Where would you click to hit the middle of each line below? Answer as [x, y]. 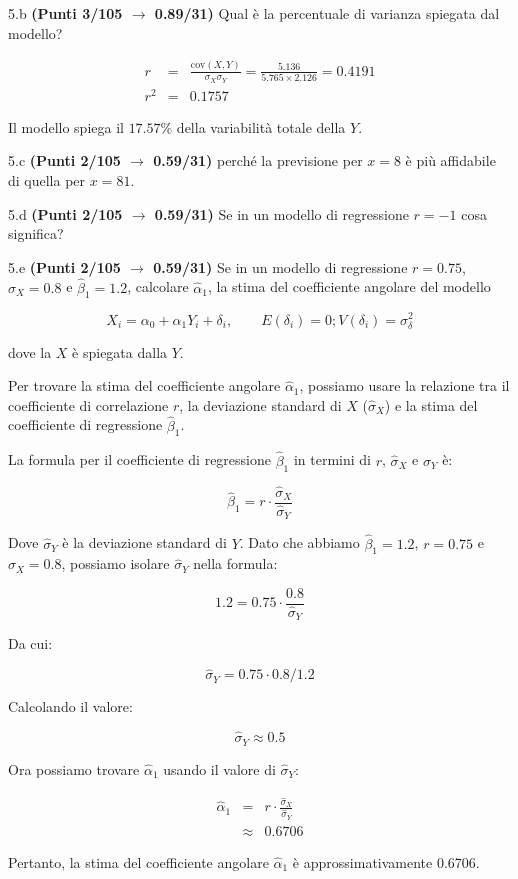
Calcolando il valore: [70, 706]
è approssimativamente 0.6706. [386, 861]
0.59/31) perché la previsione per [258, 160]
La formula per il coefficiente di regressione [139, 459]
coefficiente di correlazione [88, 404]
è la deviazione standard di [144, 542]
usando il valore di [219, 768]
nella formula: [235, 563]
